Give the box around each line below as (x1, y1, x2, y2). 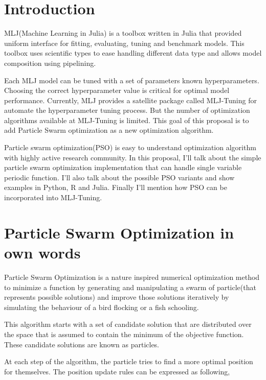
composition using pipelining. (4, 57, 96, 68)
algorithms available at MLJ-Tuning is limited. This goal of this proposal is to (4, 114, 249, 125)
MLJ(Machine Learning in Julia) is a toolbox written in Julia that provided (4, 28, 242, 38)
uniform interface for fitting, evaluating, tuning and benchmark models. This (4, 37, 245, 48)
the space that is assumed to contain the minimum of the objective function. (4, 328, 244, 339)
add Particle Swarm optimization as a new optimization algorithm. (4, 125, 214, 135)
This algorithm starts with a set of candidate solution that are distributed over (4, 319, 252, 329)
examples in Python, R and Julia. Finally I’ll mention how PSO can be (4, 182, 227, 193)
